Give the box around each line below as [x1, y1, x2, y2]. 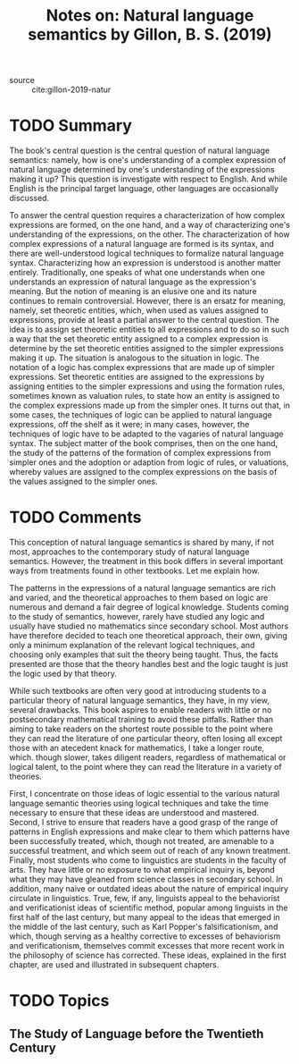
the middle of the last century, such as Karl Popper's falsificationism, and [9, 922, 278, 933]
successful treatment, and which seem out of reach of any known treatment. [9, 846, 291, 857]
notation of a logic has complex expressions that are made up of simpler [9, 362, 275, 373]
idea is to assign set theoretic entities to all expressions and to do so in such [9, 324, 290, 335]
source [9, 75, 36, 86]
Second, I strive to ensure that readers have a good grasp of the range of [9, 817, 278, 828]
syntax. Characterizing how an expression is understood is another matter [9, 258, 281, 268]
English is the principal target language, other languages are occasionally [9, 183, 279, 194]
